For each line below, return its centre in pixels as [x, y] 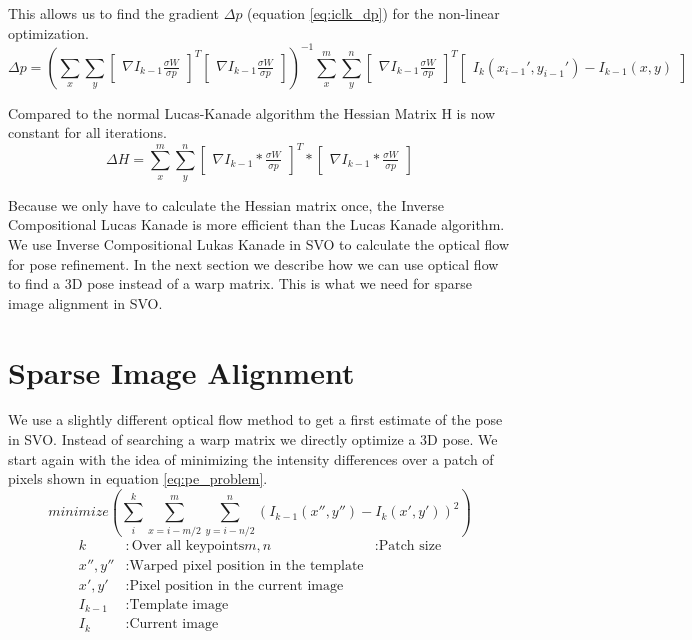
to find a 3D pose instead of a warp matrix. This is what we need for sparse [240, 283]
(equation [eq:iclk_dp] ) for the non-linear [373, 13]
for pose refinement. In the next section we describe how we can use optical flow [253, 263]
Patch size [410, 545]
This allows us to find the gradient [114, 13]
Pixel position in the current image [236, 585]
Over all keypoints [188, 545]
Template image [179, 604]
